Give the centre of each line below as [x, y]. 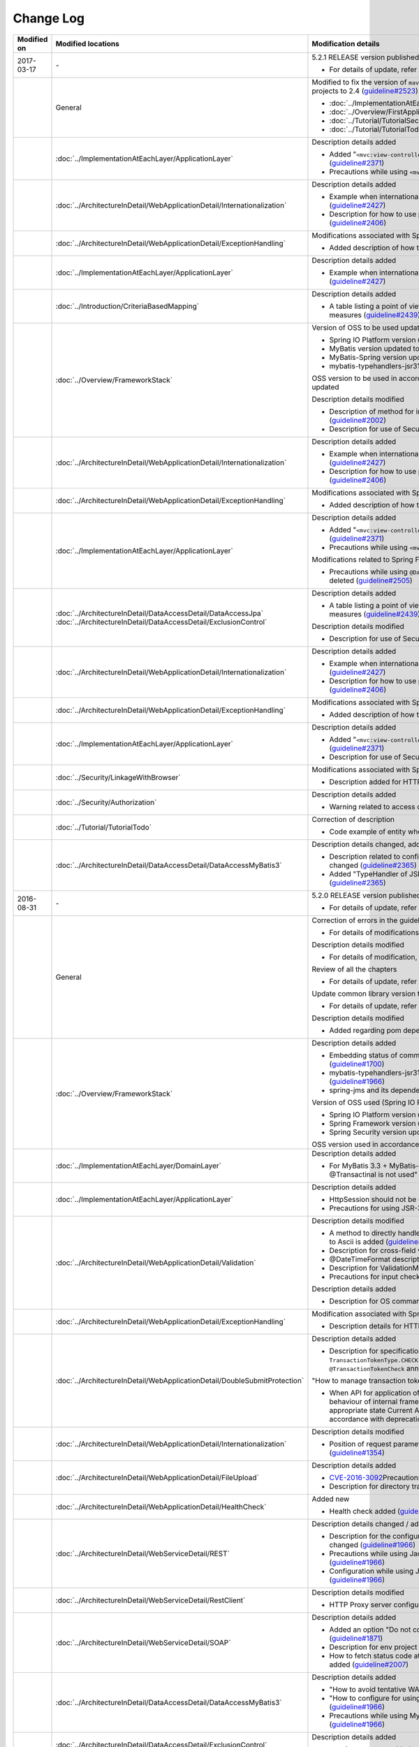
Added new [331, 1499]
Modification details [346, 43]
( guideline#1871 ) [356, 1638]
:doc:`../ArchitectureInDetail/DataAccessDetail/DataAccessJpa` [159, 613]
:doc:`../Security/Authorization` [106, 802]
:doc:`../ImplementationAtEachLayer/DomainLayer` [138, 1166]
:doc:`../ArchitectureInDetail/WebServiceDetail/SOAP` [143, 1642]
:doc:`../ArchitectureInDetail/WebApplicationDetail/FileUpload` [157, 1477]
